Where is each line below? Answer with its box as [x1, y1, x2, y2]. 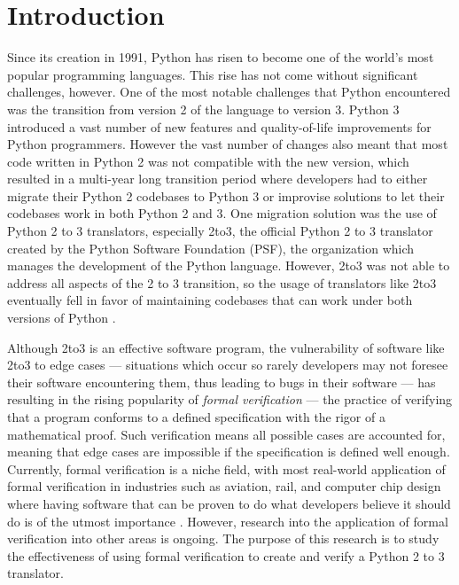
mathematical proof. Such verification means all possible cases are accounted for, [7, 425, 446, 443]
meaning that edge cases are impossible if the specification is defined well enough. [7, 442, 450, 461]
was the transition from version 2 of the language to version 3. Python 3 [7, 99, 400, 118]
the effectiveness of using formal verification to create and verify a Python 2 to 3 [7, 546, 445, 565]
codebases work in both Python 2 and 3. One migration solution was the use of [7, 204, 437, 222]
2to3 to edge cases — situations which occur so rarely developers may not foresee [7, 355, 448, 374]
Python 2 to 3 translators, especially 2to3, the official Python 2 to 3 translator [7, 222, 433, 240]
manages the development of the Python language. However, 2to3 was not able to [7, 256, 450, 275]
